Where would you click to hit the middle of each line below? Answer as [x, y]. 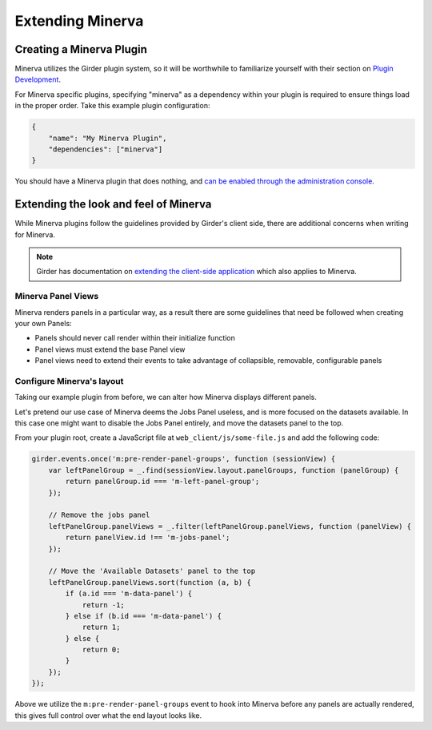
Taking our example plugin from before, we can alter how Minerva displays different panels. [166, 397]
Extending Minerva [79, 21]
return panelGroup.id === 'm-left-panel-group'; [162, 482]
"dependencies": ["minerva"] [106, 149]
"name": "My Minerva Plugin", [108, 138]
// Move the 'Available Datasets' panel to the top [152, 571]
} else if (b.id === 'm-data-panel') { [143, 616]
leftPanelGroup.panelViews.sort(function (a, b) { [150, 582]
